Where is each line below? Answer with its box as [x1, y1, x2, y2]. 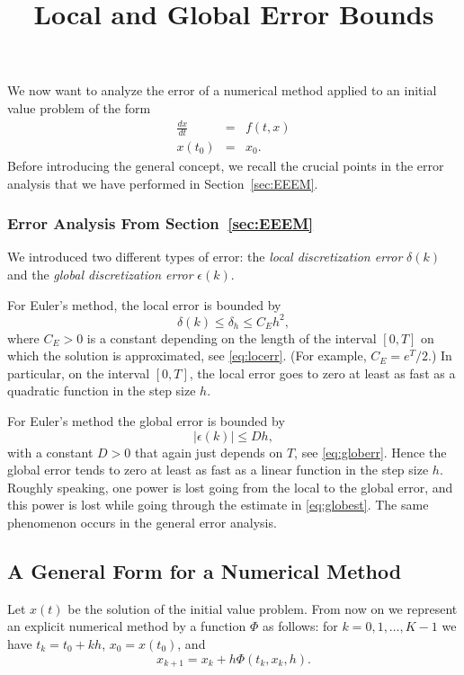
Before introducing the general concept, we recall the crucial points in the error [7, 155, 444, 174]
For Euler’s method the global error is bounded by [7, 412, 285, 431]
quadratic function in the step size [7, 381, 196, 400]
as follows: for [262, 617, 338, 635]
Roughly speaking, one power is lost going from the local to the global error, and [7, 477, 453, 496]
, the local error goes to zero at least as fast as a [189, 363, 456, 382]
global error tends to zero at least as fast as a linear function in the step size [7, 460, 429, 479]
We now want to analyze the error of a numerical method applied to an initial [7, 81, 437, 100]
